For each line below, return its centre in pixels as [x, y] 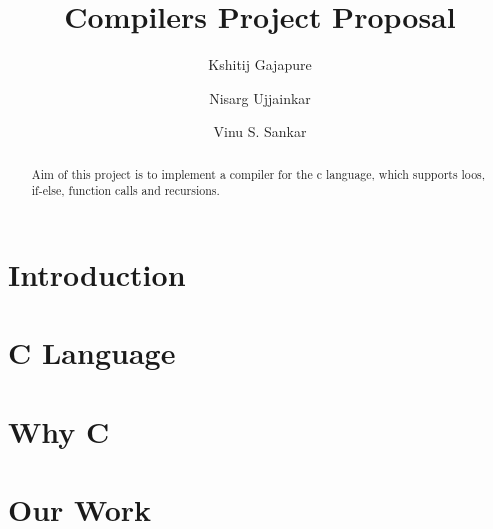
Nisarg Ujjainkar [260, 97]
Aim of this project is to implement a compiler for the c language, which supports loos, [258, 173]
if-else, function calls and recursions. [125, 190]
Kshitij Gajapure [260, 64]
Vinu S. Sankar [260, 131]
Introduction [97, 274]
